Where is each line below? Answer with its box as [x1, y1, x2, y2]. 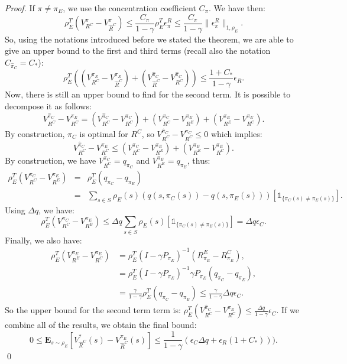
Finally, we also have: [5, 233, 82, 246]
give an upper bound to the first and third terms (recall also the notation [5, 44, 271, 57]
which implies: [210, 128, 262, 140]
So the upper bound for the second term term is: [5, 304, 181, 316]
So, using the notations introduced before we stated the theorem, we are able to [5, 32, 294, 45]
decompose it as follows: [5, 99, 92, 112]
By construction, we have [5, 154, 96, 166]
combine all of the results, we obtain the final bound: [5, 318, 197, 331]
